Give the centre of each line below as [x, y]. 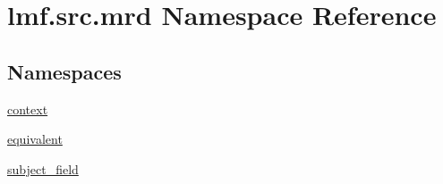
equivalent [35, 139]
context [28, 109]
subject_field [43, 168]
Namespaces [64, 71]
